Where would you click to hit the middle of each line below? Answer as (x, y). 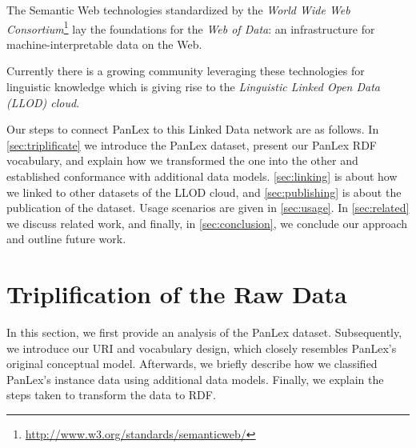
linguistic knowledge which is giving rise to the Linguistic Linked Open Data (193, 87)
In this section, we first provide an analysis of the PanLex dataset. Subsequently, (204, 332)
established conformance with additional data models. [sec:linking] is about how (202, 176)
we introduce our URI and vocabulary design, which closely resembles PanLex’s (202, 348)
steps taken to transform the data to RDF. (111, 395)
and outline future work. (66, 239)
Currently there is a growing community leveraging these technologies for (186, 71)
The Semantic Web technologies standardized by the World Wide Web (178, 10)
